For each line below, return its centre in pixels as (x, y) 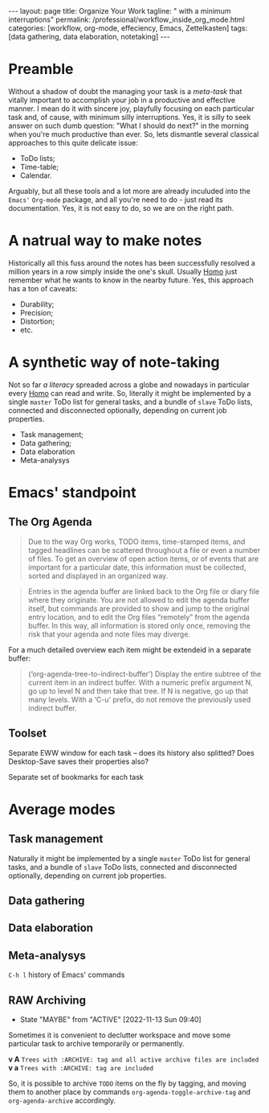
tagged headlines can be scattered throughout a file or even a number (144, 550)
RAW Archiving (47, 1000)
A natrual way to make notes (105, 241)
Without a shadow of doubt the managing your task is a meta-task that (125, 91)
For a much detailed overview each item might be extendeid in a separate (130, 649)
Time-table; (39, 167)
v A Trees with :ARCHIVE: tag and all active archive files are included (134, 1059)
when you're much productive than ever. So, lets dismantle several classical (134, 134)
